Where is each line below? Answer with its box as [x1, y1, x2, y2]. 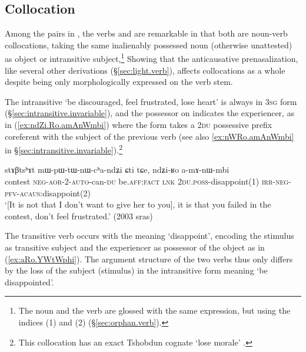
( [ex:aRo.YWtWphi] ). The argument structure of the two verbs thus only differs [5, 252, 293, 265]
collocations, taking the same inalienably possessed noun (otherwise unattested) [5, 38, 292, 51]
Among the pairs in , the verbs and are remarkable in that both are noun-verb [5, 27, 288, 40]
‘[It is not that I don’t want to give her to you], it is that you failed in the [5, 198, 271, 210]
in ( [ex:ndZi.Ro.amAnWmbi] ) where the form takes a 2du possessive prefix [5, 119, 272, 131]
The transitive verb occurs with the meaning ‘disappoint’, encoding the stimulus [5, 229, 294, 242]
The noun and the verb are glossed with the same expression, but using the [18, 304, 291, 317]
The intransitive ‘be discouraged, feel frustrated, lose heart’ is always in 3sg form [5, 95, 297, 107]
